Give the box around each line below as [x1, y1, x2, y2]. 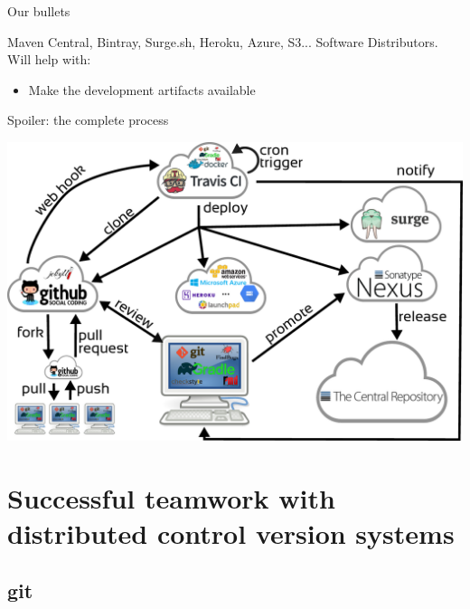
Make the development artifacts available [28, 80, 256, 99]
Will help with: [7, 50, 91, 69]
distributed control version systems [7, 514, 455, 551]
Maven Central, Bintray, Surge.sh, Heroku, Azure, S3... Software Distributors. [7, 32, 438, 51]
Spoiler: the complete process [7, 110, 169, 129]
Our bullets [7, 2, 70, 20]
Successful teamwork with [7, 479, 335, 516]
